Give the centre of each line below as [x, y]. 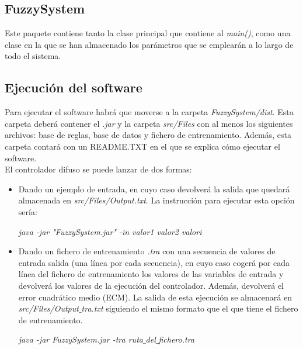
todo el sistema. [33, 56]
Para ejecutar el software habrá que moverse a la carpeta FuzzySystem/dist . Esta [149, 112]
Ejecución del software [74, 87]
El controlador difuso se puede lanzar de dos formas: [98, 169]
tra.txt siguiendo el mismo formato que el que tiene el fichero [190, 308]
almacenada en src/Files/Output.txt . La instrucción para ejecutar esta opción [156, 200]
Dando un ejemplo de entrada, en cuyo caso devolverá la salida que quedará [154, 189]
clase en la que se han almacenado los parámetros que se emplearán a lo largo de [149, 44]
